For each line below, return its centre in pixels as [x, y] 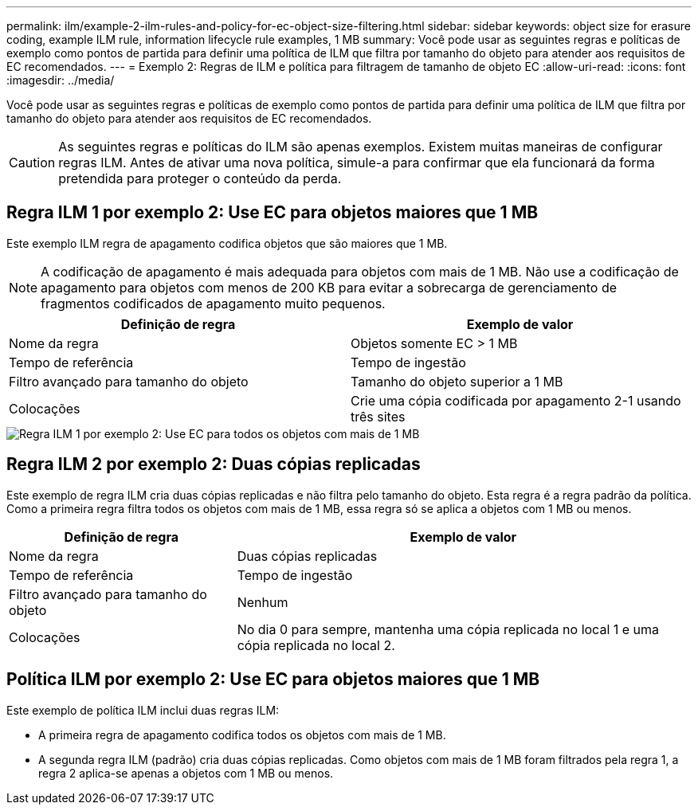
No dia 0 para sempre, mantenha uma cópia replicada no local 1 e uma [448, 629]
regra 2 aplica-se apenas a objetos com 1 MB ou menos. [186, 773]
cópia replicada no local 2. [316, 645]
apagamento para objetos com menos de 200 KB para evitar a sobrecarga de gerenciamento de [329, 287]
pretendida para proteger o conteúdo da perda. [200, 178]
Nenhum [263, 602]
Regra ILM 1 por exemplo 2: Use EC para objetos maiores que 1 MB [273, 213]
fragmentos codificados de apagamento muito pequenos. [213, 303]
